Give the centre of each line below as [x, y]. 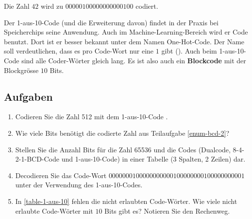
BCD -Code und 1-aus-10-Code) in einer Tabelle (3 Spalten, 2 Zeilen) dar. [136, 159]
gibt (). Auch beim [189, 51]
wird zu [52, 6]
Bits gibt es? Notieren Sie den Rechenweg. [167, 210]
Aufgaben [28, 96]
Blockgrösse [21, 70]
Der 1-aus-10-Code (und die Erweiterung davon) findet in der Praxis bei [111, 22]
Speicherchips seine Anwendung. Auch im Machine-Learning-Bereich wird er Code [126, 32]
